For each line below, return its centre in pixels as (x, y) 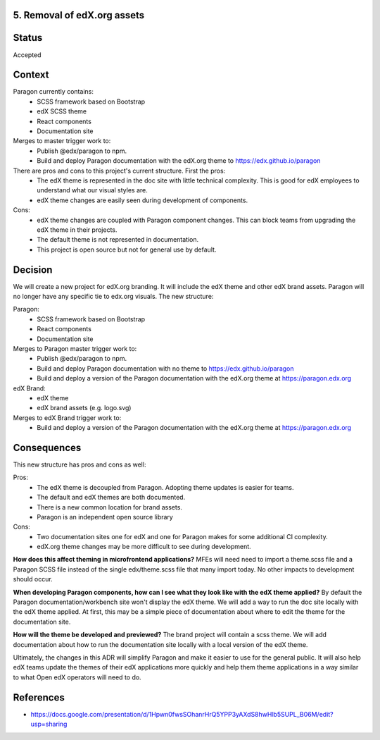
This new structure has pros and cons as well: (80, 464)
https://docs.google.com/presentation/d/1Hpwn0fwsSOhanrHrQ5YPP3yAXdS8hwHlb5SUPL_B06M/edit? (182, 714)
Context (31, 75)
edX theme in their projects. (77, 230)
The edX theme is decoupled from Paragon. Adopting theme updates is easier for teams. (166, 487)
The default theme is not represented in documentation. (118, 240)
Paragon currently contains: (53, 92)
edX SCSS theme (62, 111)
